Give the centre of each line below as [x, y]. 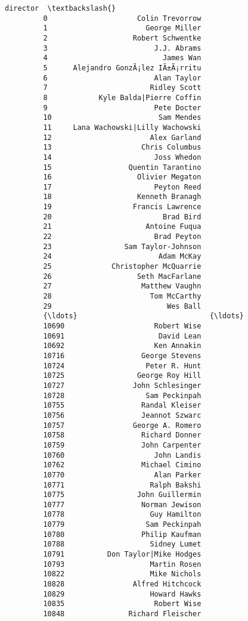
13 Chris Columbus [122, 148]
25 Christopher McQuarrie [122, 267]
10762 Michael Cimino [122, 465]
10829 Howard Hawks [122, 594]
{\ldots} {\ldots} [143, 316]
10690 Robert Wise [122, 326]
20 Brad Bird [122, 217]
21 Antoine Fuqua [122, 227]
